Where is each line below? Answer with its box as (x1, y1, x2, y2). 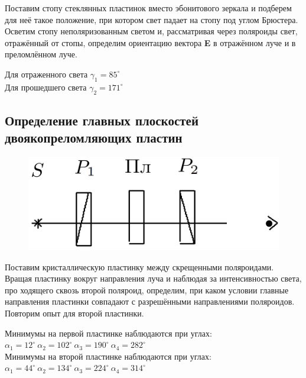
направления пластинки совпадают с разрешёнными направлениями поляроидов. (5, 295, 295, 308)
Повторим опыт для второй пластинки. (5, 307, 144, 319)
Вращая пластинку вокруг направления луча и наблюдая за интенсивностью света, (5, 272, 302, 285)
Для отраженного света (5, 67, 88, 80)
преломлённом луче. (5, 48, 77, 60)
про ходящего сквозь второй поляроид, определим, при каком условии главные (5, 283, 289, 296)
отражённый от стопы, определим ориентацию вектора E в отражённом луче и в (5, 36, 296, 49)
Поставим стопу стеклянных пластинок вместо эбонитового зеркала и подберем (5, 2, 292, 14)
